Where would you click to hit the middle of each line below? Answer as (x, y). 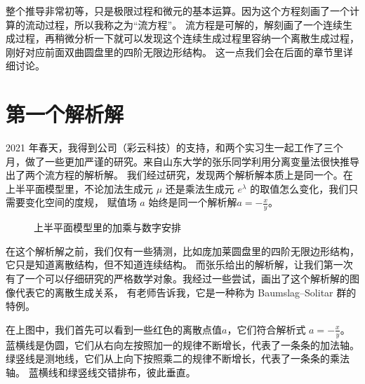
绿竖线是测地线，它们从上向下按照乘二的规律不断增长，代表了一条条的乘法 (178, 358)
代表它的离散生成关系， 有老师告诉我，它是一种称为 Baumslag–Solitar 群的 (186, 292)
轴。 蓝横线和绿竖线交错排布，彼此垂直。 (101, 372)
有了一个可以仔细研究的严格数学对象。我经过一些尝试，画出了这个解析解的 (178, 279)
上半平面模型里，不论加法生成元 (79, 188)
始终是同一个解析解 (193, 202)
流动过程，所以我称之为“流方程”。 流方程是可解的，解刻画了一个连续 (184, 24)
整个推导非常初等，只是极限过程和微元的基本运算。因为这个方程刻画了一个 (178, 11)
